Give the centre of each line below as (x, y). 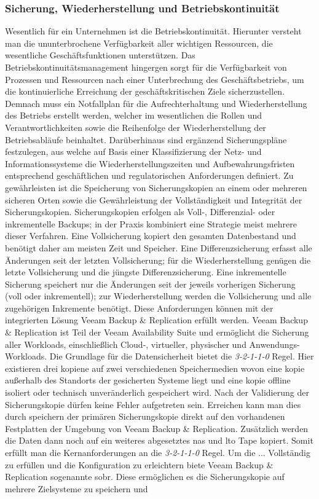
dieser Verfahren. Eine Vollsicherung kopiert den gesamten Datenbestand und (151, 236)
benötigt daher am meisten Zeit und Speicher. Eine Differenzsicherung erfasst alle (159, 247)
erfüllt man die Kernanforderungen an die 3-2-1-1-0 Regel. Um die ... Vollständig (158, 452)
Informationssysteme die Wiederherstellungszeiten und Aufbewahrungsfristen (150, 163)
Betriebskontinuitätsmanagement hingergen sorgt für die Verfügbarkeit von (146, 67)
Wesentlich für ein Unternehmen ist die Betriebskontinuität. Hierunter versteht (153, 31)
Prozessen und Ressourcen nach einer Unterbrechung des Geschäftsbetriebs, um (155, 79)
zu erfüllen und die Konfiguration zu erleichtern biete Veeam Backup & (139, 464)
